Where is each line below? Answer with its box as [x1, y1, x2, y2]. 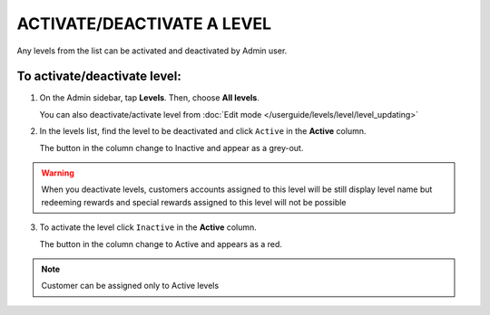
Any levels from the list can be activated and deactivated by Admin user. [16, 45, 288, 56]
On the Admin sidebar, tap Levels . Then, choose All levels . [39, 92, 260, 103]
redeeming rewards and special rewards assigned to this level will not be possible [41, 196, 347, 207]
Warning [41, 167, 74, 178]
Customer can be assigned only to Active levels [41, 281, 220, 291]
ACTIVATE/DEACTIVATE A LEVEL [16, 14, 272, 33]
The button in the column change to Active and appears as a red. [39, 238, 283, 249]
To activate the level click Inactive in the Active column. [39, 222, 258, 233]
